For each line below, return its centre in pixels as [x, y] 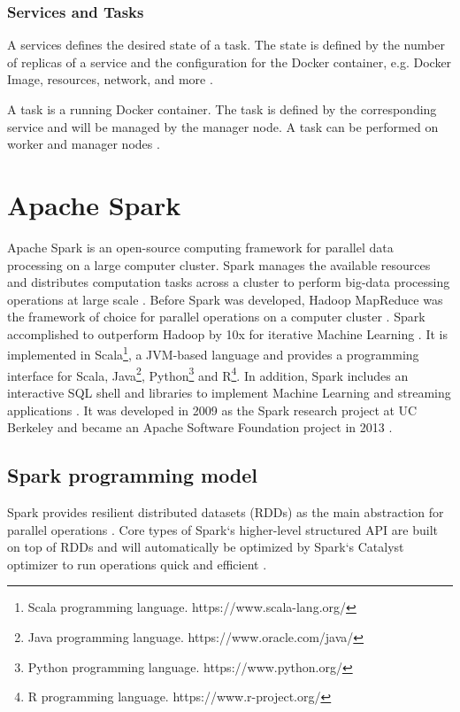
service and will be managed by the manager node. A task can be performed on [223, 126]
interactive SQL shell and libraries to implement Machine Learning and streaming [229, 392]
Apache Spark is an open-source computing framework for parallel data [200, 247]
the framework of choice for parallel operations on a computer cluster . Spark [216, 317]
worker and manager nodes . [84, 144]
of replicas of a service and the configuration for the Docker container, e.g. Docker [230, 62]
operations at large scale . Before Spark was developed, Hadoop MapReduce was [225, 299]
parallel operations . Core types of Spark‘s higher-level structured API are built [222, 529]
